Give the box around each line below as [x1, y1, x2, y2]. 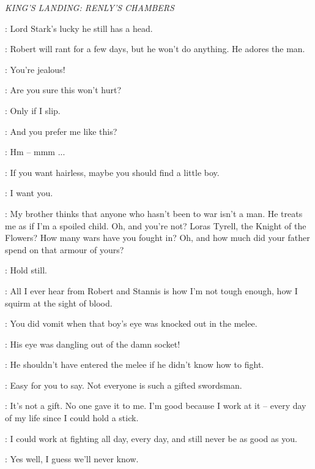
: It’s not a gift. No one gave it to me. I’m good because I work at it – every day [5, 399, 306, 412]
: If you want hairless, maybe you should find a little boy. [5, 166, 220, 178]
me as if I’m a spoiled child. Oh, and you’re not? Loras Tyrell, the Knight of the [5, 219, 306, 232]
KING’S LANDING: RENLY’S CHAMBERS [5, 1, 174, 13]
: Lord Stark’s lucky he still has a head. [5, 21, 153, 34]
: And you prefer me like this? [5, 124, 117, 137]
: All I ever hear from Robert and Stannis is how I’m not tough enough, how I [5, 284, 298, 297]
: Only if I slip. [5, 104, 61, 116]
